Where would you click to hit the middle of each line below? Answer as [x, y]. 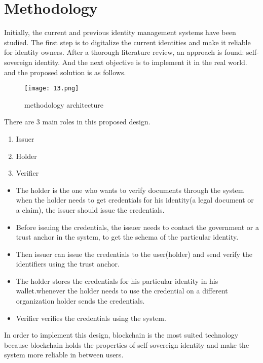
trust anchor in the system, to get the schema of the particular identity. [127, 237]
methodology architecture [64, 104]
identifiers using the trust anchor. [68, 264]
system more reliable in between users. [64, 355]
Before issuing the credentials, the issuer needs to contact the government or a [137, 227]
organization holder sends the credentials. [80, 301]
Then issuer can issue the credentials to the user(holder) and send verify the [134, 254]
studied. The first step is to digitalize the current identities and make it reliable [127, 42]
